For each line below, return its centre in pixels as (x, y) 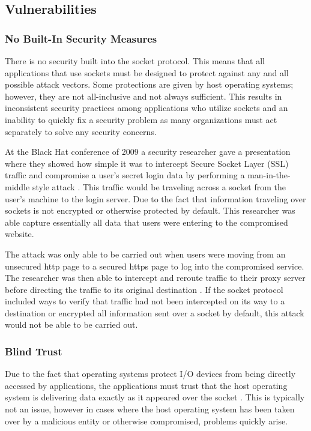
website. (20, 234)
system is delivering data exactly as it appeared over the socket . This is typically (155, 397)
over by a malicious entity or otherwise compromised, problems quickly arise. (146, 420)
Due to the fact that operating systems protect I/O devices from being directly (150, 374)
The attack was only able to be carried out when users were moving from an (145, 254)
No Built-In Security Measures (81, 38)
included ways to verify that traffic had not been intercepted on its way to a (145, 301)
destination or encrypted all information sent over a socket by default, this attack (155, 312)
